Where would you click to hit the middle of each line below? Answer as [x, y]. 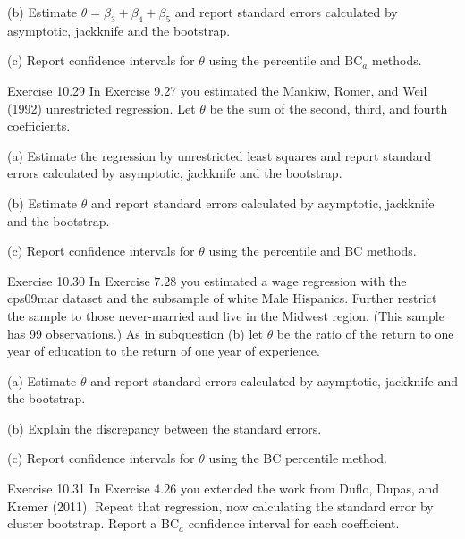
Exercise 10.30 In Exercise [79, 280]
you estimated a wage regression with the [293, 280]
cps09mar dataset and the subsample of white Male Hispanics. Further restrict [222, 298]
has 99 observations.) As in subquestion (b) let [135, 333]
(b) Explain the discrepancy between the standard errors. [165, 428]
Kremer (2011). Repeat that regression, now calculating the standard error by [220, 505]
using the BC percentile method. [298, 458]
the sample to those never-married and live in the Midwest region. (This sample [226, 315]
